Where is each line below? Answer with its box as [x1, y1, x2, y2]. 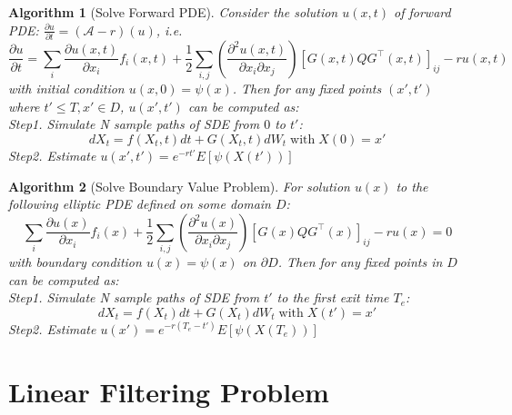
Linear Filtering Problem [8, 372, 329, 410]
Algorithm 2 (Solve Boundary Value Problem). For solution [8, 176, 350, 195]
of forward [394, 3, 451, 21]
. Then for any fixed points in [277, 252, 443, 272]
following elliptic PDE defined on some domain [8, 194, 271, 213]
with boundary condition [8, 252, 142, 272]
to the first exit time [276, 288, 389, 307]
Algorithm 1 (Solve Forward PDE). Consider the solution [8, 3, 338, 21]
